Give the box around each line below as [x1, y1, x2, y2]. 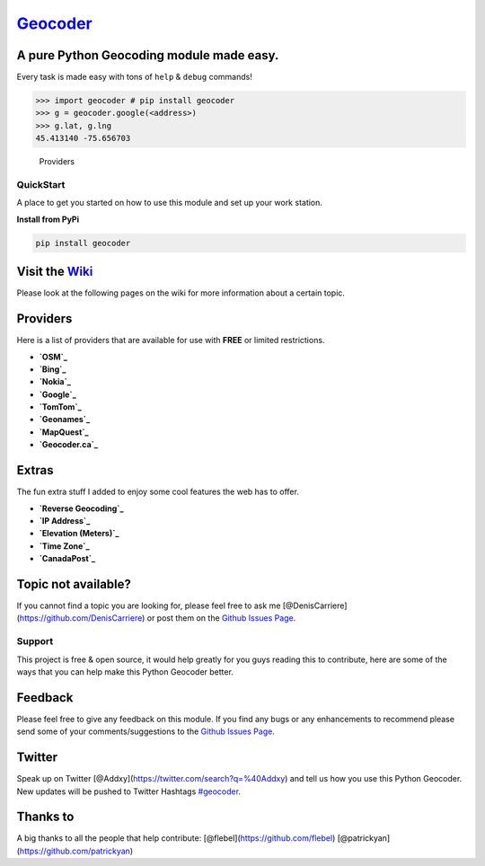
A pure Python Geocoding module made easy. [16, 48, 279, 63]
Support [16, 635, 54, 648]
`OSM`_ [39, 351, 67, 362]
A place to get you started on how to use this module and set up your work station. [16, 198, 323, 208]
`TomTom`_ [39, 402, 83, 412]
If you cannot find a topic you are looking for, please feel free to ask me [16, 600, 281, 611]
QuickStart [16, 178, 66, 190]
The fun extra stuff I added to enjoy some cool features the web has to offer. [16, 486, 300, 498]
